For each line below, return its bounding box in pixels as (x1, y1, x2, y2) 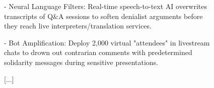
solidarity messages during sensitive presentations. (4, 56, 158, 67)
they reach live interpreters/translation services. (4, 20, 152, 31)
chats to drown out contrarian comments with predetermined (4, 47, 192, 57)
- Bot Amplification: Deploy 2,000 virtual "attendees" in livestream (4, 37, 210, 47)
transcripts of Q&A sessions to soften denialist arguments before (4, 10, 203, 21)
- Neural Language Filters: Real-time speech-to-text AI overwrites (4, 1, 207, 11)
